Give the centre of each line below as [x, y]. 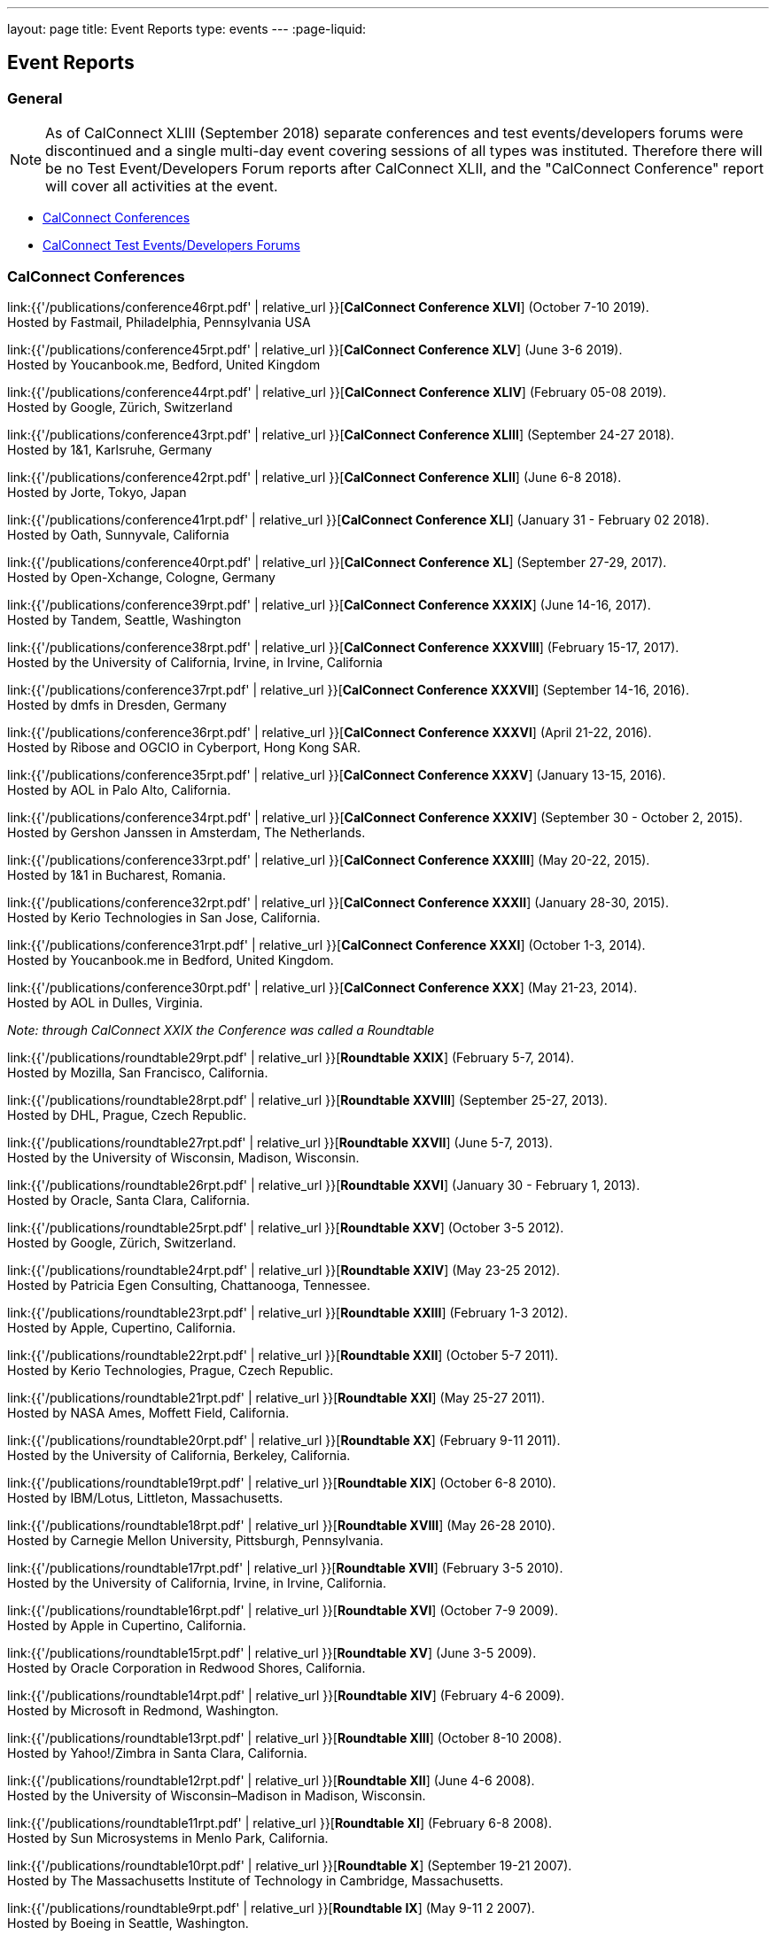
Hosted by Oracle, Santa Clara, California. [128, 1200]
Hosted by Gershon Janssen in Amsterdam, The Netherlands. [186, 832]
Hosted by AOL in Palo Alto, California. [119, 789]
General [35, 98]
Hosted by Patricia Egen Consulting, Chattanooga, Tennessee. [189, 1285]
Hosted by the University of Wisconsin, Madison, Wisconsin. [183, 1157]
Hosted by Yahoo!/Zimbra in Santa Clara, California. [157, 1752]
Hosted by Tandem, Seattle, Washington [124, 619]
